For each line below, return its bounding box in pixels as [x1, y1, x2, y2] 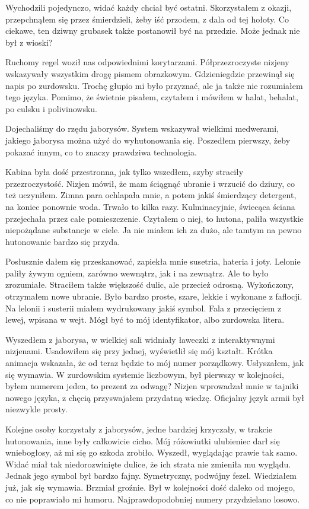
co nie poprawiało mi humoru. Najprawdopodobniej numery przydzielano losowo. [5, 492, 300, 505]
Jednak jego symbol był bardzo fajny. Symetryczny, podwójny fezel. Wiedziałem [5, 469, 297, 482]
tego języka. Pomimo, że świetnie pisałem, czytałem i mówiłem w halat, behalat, [5, 91, 298, 103]
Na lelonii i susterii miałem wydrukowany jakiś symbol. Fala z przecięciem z [5, 301, 282, 314]
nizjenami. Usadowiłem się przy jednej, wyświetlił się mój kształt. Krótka [5, 345, 273, 357]
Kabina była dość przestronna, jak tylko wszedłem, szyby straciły [5, 166, 244, 178]
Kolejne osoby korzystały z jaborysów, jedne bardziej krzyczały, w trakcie [5, 423, 273, 435]
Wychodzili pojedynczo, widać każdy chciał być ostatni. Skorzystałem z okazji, [5, 1, 292, 13]
